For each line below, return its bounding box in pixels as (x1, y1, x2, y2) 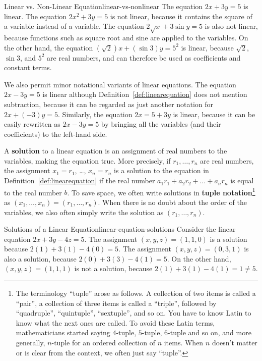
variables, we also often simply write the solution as (4, 207, 164, 217)
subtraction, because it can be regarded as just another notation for (4, 98, 214, 109)
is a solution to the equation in (114, 165, 209, 176)
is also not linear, (205, 21, 258, 31)
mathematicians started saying (16, 327, 110, 338)
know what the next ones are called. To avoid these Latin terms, (16, 317, 215, 328)
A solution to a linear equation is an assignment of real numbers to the (4, 145, 227, 156)
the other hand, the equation (4, 42, 93, 53)
